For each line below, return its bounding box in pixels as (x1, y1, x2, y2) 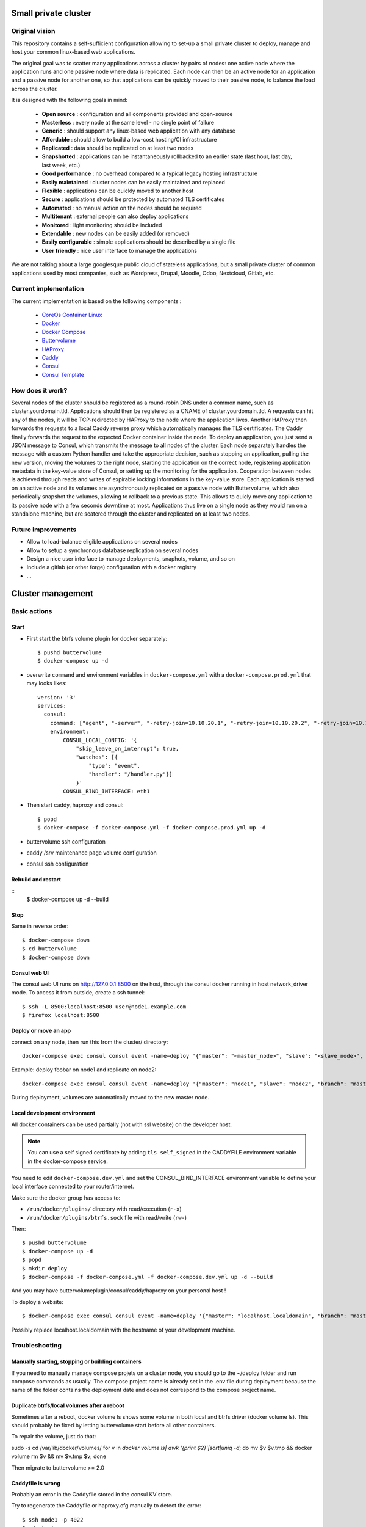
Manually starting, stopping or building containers (11, 1358, 142, 1365)
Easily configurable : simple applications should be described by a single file (41, 238, 236, 246)
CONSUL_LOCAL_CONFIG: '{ (63, 737, 137, 743)
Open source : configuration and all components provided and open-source (41, 110, 233, 117)
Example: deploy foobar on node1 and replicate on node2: (11, 1066, 157, 1073)
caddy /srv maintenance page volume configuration (26, 849, 157, 856)
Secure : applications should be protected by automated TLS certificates (41, 195, 225, 203)
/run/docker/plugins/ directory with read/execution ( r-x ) (26, 1205, 182, 1212)
